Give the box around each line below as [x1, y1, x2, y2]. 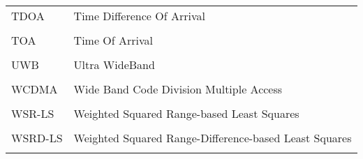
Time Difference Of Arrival [73, 8, 205, 24]
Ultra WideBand [73, 56, 155, 73]
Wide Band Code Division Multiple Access [73, 81, 283, 97]
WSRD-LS [11, 130, 63, 146]
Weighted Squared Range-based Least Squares [73, 105, 299, 121]
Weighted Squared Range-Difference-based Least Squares [73, 130, 352, 146]
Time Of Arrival [73, 32, 154, 48]
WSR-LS [11, 105, 54, 121]
